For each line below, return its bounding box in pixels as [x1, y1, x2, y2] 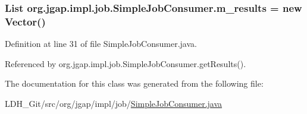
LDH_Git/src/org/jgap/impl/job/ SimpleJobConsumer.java [5, 97, 223, 109]
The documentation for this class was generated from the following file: [5, 77, 264, 90]
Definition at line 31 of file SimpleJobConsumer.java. [5, 37, 197, 50]
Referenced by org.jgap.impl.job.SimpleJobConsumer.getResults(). [5, 57, 246, 69]
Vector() [5, 14, 46, 28]
